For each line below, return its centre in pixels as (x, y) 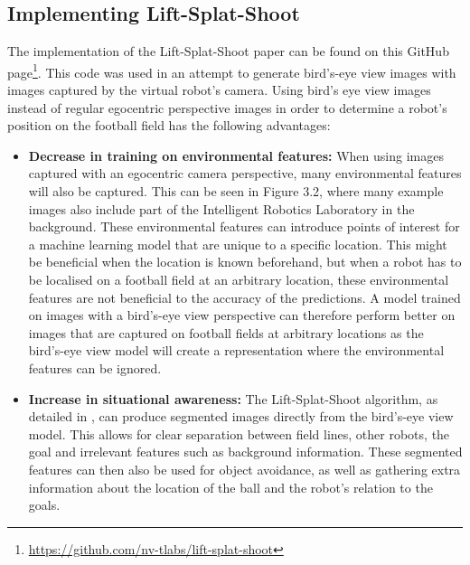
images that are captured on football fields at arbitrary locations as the (226, 332)
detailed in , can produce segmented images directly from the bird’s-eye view (241, 416)
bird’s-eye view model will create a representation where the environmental (236, 350)
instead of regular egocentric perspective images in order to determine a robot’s (227, 107)
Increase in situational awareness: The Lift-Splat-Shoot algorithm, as (233, 398)
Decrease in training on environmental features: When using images (236, 155)
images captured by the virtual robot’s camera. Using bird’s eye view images (219, 90)
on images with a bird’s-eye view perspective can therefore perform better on (242, 315)
